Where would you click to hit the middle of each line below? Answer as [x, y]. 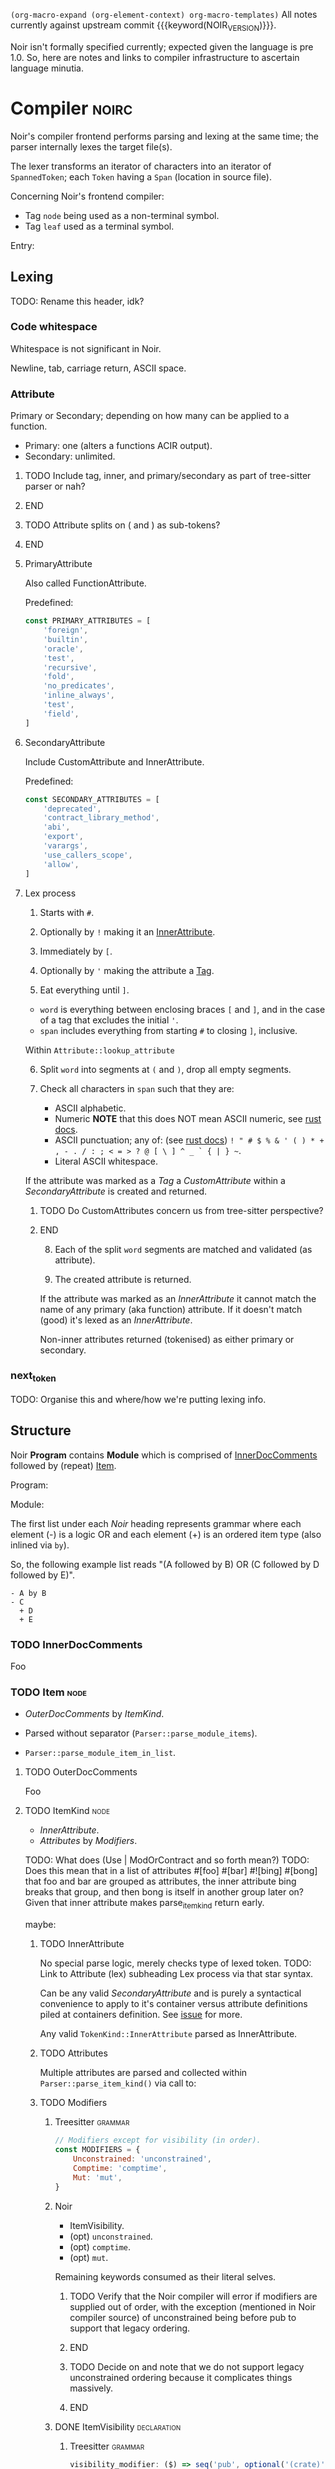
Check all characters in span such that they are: [137, 1088]
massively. [91, 2388]
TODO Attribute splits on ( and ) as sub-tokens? [122, 525]
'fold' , [59, 677]
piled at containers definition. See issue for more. [141, 2015]
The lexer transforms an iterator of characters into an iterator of [141, 166]
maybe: [40, 1925]
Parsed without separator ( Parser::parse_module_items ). [141, 1733]
